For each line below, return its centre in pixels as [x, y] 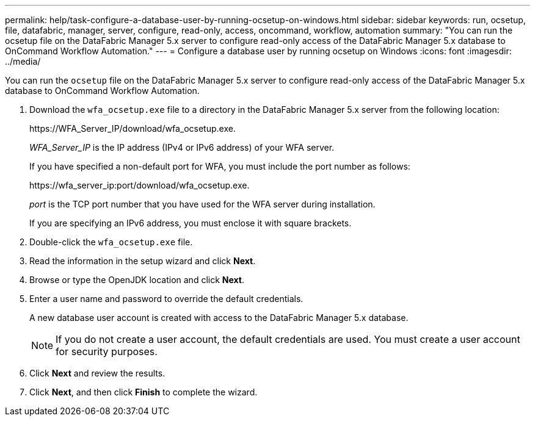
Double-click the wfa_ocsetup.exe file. [111, 242]
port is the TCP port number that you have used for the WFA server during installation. [202, 204]
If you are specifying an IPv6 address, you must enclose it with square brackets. [191, 223]
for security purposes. [107, 351]
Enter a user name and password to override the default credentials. [166, 299]
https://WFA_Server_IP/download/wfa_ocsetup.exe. [133, 128]
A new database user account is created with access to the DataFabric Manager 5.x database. [219, 318]
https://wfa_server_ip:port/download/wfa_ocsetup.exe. [140, 185]
